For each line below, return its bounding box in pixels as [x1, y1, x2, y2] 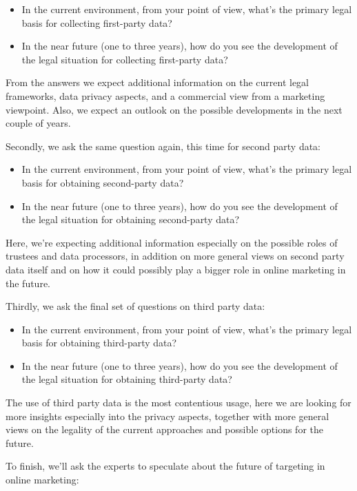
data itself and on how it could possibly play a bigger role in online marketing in [6, 262, 346, 276]
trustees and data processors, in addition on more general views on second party [6, 249, 345, 263]
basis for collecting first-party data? [21, 15, 172, 30]
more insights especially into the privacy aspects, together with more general [6, 408, 329, 423]
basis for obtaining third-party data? [21, 335, 177, 350]
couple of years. [6, 116, 71, 130]
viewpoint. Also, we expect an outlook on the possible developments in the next [6, 102, 343, 116]
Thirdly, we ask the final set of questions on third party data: [6, 299, 265, 313]
